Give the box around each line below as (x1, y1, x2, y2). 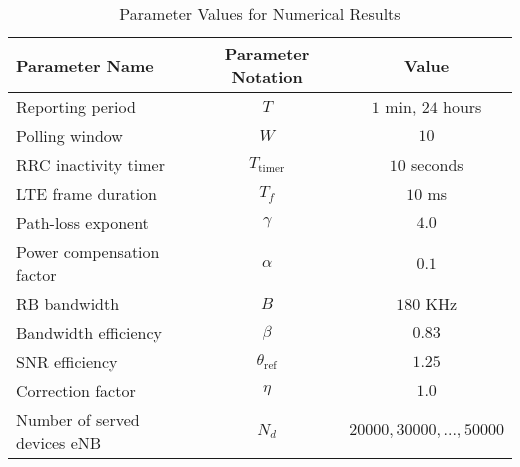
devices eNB (16, 431, 102, 454)
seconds (410, 153, 464, 176)
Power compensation (16, 240, 160, 263)
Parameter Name (16, 53, 154, 77)
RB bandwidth (16, 292, 120, 315)
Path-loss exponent (16, 211, 149, 234)
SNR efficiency (16, 350, 118, 373)
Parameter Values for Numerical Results (119, 2, 401, 25)
